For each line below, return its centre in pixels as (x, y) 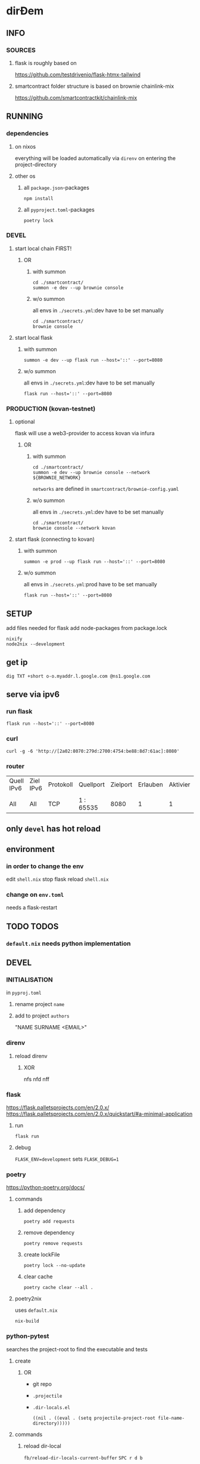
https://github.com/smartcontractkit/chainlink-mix (76, 97)
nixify (14, 639)
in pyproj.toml (24, 993)
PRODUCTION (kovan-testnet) (51, 408)
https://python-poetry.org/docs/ (46, 1188)
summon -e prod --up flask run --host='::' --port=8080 (94, 562)
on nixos (25, 146)
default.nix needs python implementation (68, 943)
